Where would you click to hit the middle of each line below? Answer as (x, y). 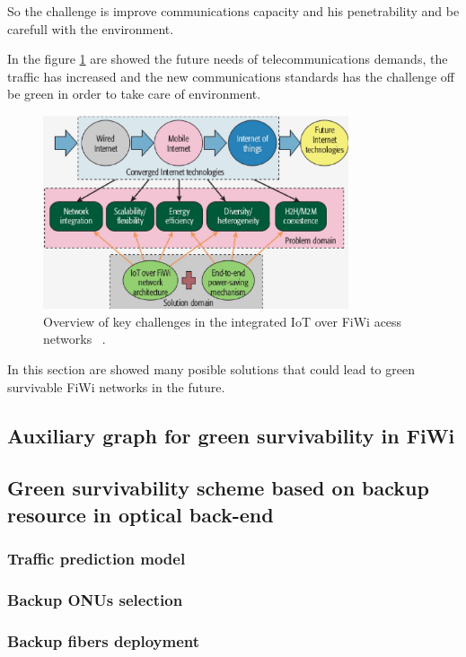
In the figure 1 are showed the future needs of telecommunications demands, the (228, 59)
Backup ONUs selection (95, 599)
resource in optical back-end (141, 514)
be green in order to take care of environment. (134, 94)
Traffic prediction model (97, 559)
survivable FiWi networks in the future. (116, 386)
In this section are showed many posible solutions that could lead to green (211, 369)
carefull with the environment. (91, 28)
